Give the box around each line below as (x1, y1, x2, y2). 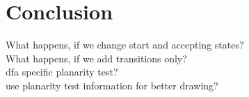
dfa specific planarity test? (6, 64, 118, 79)
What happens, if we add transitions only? (6, 51, 187, 65)
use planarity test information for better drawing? (6, 78, 218, 92)
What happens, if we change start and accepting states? (6, 37, 244, 52)
